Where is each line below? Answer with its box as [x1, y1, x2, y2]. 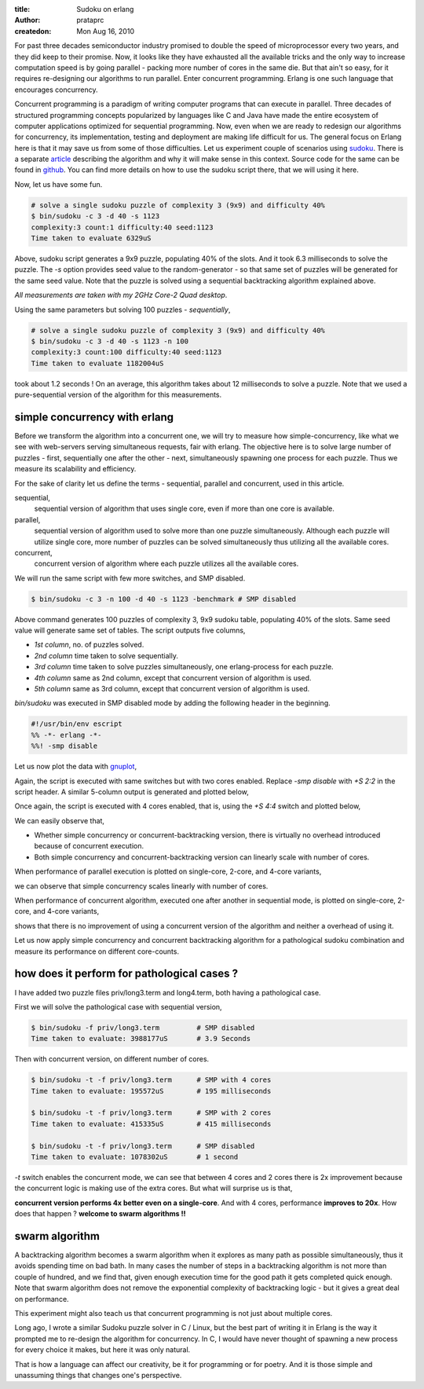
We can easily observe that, [14, 815, 105, 825]
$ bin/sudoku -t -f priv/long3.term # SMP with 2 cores [31, 1109, 272, 1117]
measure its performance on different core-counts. [14, 947, 180, 956]
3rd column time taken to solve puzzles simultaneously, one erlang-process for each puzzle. [34, 662, 334, 672]
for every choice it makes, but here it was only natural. [14, 1345, 191, 1354]
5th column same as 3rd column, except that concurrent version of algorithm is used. [34, 684, 310, 693]
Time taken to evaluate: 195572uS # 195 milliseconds [31, 1087, 272, 1095]
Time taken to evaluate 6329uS [31, 234, 152, 243]
